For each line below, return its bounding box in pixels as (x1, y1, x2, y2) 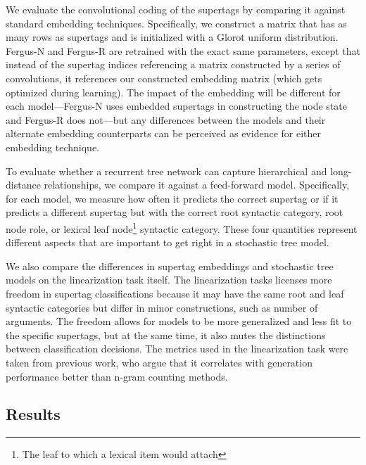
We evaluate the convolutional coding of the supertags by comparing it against (6, 2, 346, 16)
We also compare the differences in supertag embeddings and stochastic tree (6, 258, 334, 273)
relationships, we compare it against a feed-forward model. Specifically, (44, 177, 350, 192)
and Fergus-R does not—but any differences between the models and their (6, 112, 326, 127)
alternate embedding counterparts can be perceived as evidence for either (6, 126, 321, 141)
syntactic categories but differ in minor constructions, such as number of (6, 300, 318, 314)
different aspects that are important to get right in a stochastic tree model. (6, 235, 329, 250)
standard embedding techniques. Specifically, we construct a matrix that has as (6, 15, 347, 30)
